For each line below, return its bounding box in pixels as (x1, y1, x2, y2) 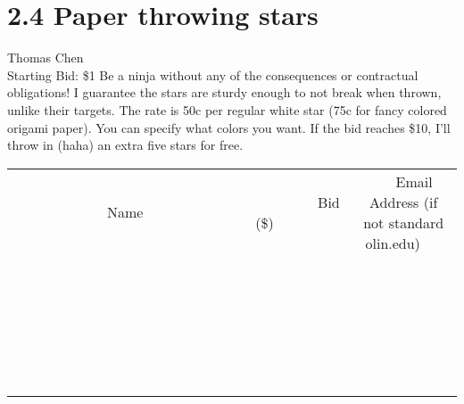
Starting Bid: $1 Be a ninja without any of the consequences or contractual (7, 65, 418, 84)
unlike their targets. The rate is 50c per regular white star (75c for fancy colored (7, 100, 447, 119)
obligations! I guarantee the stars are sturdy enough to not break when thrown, (7, 83, 442, 102)
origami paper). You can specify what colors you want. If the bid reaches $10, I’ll (7, 118, 451, 136)
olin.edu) (365, 232, 420, 253)
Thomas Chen (7, 48, 84, 67)
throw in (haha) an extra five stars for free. (7, 136, 244, 154)
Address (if (369, 191, 438, 212)
